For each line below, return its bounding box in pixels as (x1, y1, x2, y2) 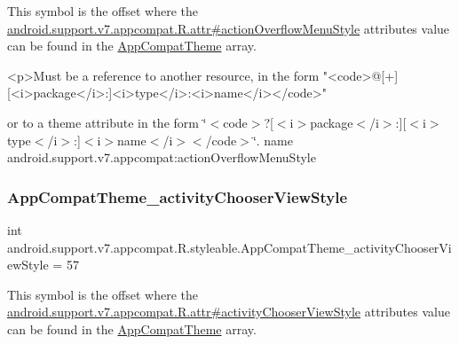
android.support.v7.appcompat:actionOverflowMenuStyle (7, 148, 316, 167)
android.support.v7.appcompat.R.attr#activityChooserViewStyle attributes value (7, 302, 450, 321)
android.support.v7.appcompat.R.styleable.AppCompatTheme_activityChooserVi (7, 238, 452, 256)
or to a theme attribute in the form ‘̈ (7, 113, 207, 131)
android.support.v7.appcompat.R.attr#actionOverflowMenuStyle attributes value (7, 19, 450, 37)
